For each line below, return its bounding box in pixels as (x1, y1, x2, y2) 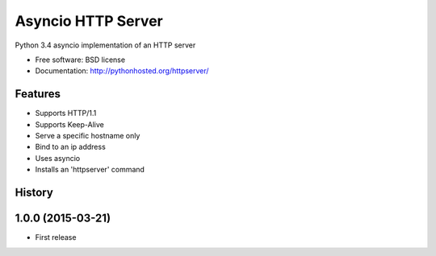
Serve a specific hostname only (35, 131, 140, 141)
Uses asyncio (35, 153, 81, 163)
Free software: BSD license (35, 55, 125, 64)
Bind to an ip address (35, 142, 107, 152)
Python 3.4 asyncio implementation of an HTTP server (15, 40, 196, 50)
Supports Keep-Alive (35, 119, 104, 129)
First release (35, 233, 77, 242)
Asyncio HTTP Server (15, 12, 163, 30)
